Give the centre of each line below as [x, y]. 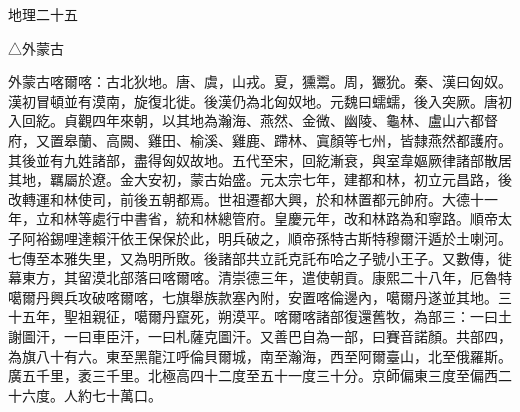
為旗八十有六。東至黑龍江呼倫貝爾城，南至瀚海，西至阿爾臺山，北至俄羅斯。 [260, 355]
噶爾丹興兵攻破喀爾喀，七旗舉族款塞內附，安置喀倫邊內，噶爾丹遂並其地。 [253, 296]
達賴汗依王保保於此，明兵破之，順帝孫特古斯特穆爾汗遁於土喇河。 [294, 237]
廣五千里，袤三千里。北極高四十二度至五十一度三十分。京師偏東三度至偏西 [253, 375]
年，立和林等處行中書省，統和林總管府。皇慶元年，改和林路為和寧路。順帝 [253, 218]
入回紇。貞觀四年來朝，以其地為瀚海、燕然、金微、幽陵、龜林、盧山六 [239, 120]
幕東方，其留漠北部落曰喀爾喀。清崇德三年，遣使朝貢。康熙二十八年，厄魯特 [260, 277]
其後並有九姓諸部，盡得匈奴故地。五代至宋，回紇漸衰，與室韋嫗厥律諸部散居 [260, 159]
